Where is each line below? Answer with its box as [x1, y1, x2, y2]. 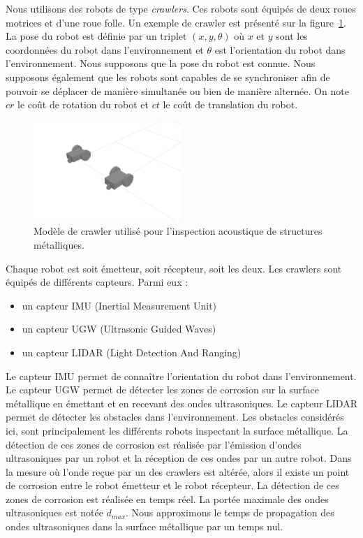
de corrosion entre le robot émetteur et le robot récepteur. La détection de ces [6, 478, 339, 493]
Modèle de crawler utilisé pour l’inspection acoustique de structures [34, 224, 323, 238]
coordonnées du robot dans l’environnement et [6, 42, 204, 57]
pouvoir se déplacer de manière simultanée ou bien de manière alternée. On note [6, 83, 349, 98]
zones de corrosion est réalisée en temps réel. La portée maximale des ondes [6, 491, 329, 506]
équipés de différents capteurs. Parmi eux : [6, 275, 188, 289]
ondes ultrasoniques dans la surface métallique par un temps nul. [6, 519, 283, 534]
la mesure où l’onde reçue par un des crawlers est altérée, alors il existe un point [6, 464, 350, 479]
